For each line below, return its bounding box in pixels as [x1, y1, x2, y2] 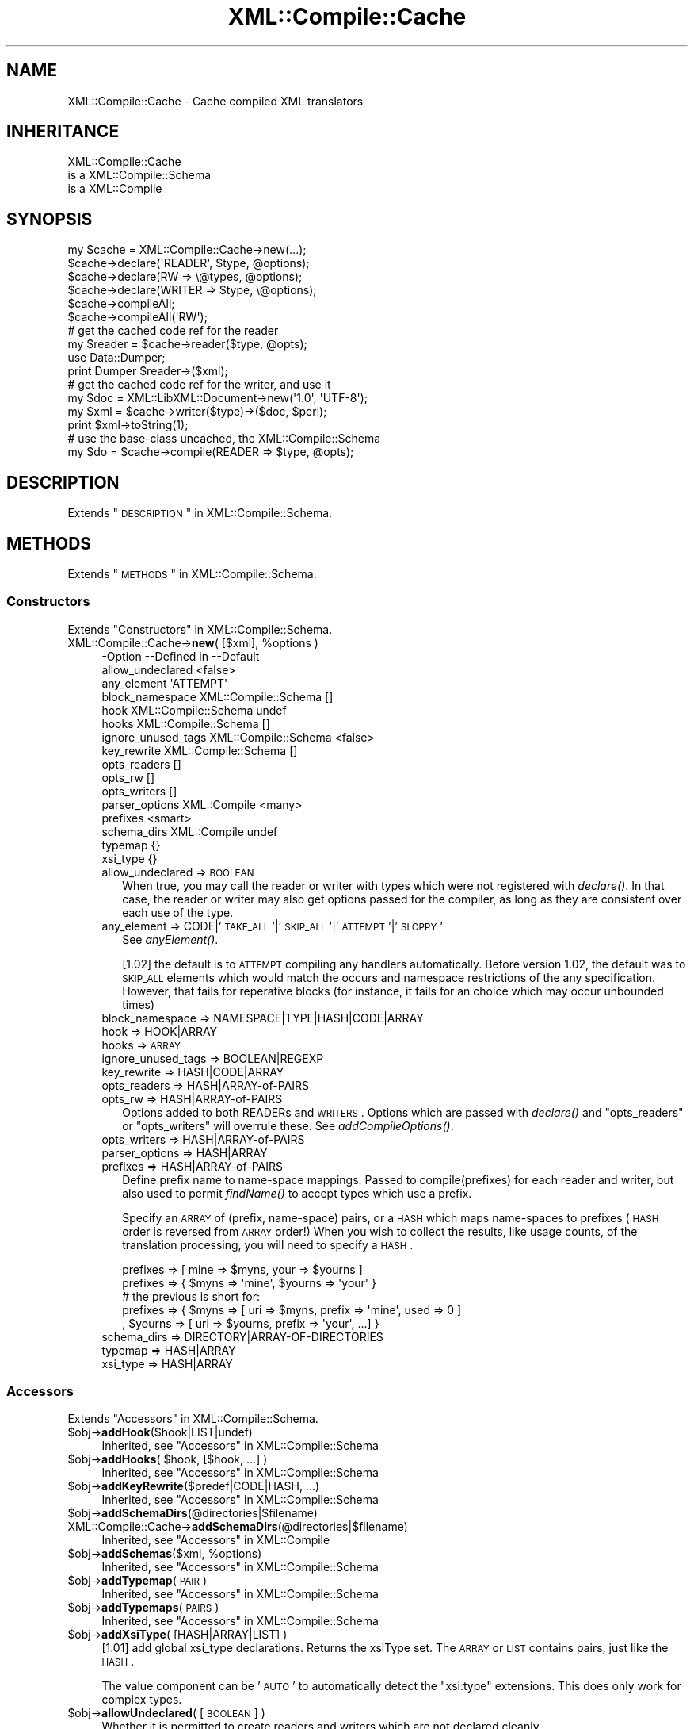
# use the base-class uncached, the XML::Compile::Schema [67, 431, 381, 446]
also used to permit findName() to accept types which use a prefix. [122, 1186, 472, 1200]
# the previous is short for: [122, 1289, 260, 1303]
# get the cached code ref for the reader [67, 324, 279, 338]
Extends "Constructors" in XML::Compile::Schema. [67, 622, 333, 636]
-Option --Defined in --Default [101, 649, 260, 663]
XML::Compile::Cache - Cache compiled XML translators [67, 94, 364, 108]
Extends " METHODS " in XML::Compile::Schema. [67, 566, 317, 581]
